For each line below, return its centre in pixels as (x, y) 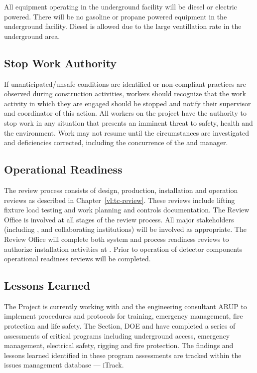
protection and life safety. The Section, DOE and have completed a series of (120, 326)
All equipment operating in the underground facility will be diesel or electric (121, 6)
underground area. (32, 36)
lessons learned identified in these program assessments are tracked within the (123, 355)
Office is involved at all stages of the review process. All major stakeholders (119, 219)
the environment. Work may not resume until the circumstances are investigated (127, 132)
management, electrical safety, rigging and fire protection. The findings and (119, 345)
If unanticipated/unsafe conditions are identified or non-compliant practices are (125, 84)
